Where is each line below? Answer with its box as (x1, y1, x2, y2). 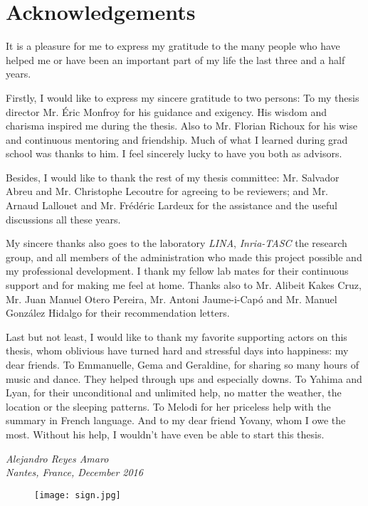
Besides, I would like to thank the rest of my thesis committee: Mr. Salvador (6, 169, 340, 184)
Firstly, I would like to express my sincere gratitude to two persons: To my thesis (6, 90, 359, 105)
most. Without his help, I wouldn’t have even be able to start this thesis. (6, 426, 325, 441)
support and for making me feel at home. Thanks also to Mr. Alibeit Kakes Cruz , (6, 278, 362, 292)
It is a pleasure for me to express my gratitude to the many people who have (6, 38, 340, 53)
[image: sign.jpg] (34, 490, 121, 500)
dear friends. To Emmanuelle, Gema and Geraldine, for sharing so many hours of (6, 357, 359, 371)
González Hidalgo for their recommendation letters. (6, 305, 230, 320)
